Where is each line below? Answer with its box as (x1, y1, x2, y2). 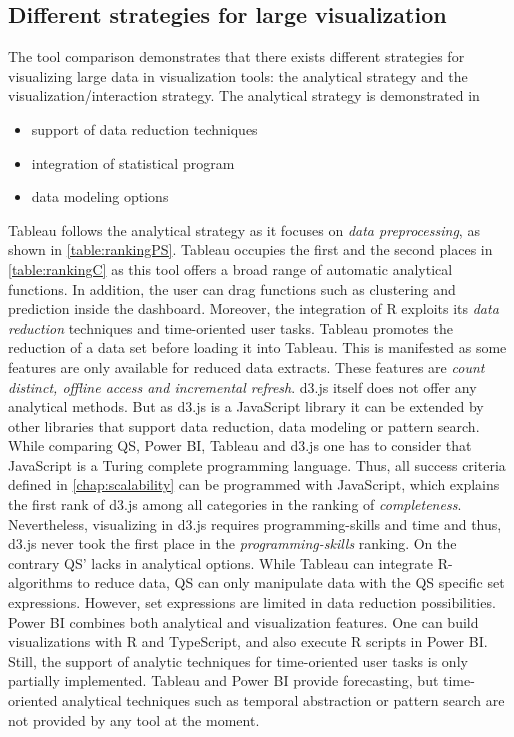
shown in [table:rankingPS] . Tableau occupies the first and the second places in (8, 239, 493, 260)
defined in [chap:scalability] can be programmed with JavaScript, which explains (8, 474, 500, 495)
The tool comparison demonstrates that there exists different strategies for (8, 46, 465, 67)
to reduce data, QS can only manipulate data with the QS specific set (77, 572, 505, 593)
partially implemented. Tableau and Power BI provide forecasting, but (8, 670, 439, 691)
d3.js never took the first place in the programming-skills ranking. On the (8, 533, 457, 554)
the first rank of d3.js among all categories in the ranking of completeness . (8, 494, 462, 515)
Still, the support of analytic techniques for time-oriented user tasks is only (8, 650, 468, 671)
